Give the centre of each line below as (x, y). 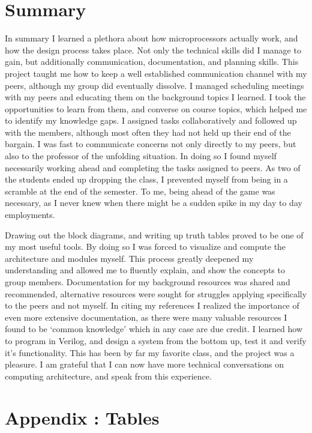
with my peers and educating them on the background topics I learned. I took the (155, 97)
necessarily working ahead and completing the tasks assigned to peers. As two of (153, 167)
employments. (30, 215)
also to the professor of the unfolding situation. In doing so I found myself (141, 156)
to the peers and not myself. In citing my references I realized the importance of (152, 305)
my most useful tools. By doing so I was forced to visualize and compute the (145, 247)
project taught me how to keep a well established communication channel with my (156, 73)
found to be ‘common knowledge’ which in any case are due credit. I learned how (154, 329)
